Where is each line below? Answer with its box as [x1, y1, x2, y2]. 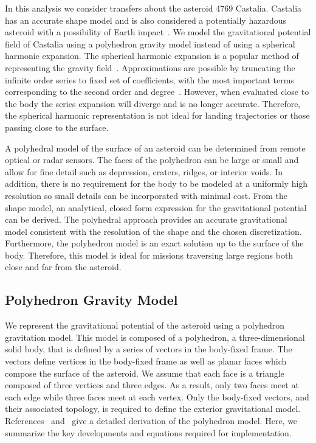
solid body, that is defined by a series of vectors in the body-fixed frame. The [5, 343, 292, 355]
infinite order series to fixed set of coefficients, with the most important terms [5, 73, 294, 86]
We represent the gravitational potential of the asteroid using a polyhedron [5, 319, 285, 332]
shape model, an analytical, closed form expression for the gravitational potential [5, 201, 307, 214]
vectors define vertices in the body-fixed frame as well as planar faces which [5, 355, 287, 368]
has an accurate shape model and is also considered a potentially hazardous [5, 13, 286, 26]
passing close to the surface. [5, 120, 109, 133]
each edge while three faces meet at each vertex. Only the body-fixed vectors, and [5, 390, 309, 403]
